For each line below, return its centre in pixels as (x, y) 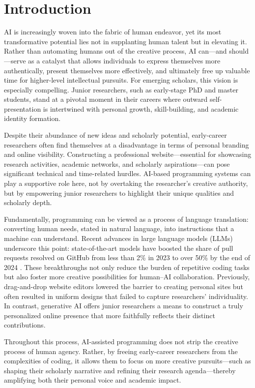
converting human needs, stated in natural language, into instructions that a (119, 228)
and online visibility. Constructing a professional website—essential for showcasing (128, 154)
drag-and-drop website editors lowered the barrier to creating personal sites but (124, 286)
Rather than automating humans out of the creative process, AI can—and (115, 51)
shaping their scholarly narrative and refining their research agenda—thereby (120, 370)
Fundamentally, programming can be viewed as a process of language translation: (126, 219)
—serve (15, 60)
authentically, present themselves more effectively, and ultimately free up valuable (127, 70)
